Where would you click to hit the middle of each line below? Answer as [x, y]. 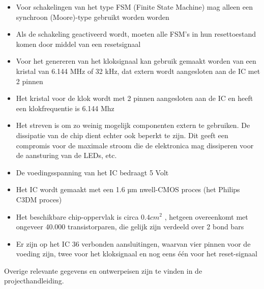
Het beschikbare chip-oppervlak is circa [77, 216]
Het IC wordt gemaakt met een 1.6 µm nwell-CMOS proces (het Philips [128, 189]
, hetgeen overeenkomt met [206, 216]
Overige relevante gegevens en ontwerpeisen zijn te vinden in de [103, 270]
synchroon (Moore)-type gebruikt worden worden [93, 17]
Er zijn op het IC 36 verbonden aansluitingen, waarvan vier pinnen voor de [133, 243]
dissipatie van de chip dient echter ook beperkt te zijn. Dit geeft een [122, 135]
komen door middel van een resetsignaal [78, 44]
